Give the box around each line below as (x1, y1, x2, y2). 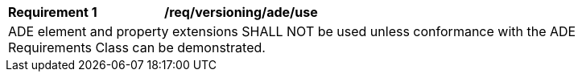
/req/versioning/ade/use (164, 4, 318, 20)
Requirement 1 (8, 4, 97, 20)
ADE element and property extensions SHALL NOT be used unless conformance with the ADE (8, 23, 576, 39)
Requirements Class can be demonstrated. (8, 39, 266, 55)
